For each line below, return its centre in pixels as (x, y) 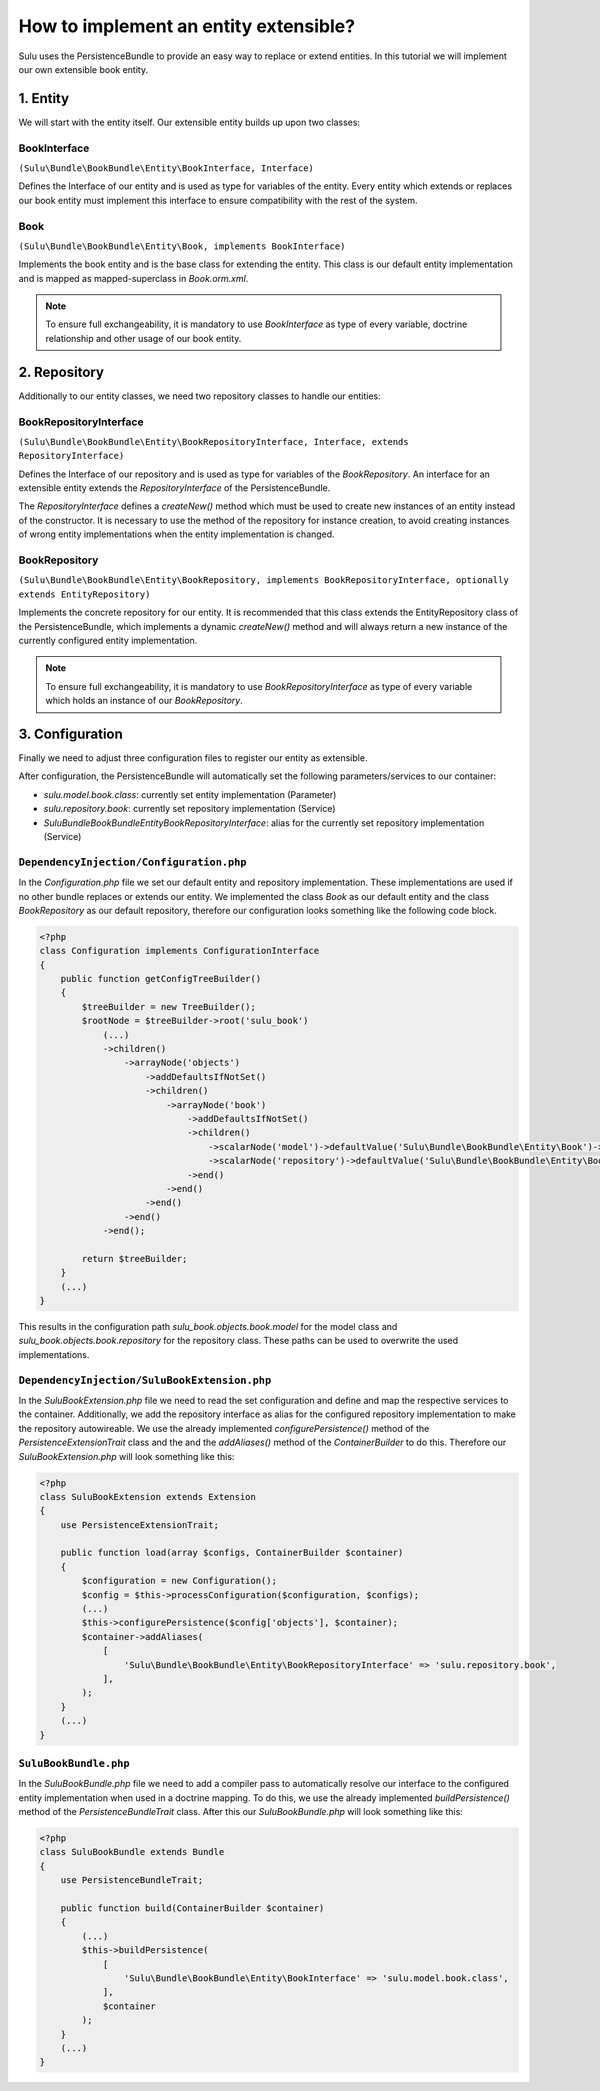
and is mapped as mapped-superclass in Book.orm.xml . (133, 278)
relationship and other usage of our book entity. (143, 338)
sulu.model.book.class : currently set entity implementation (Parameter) (190, 794)
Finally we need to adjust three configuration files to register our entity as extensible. (193, 758)
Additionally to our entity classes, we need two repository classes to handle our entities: (200, 396)
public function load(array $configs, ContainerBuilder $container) (232, 1553)
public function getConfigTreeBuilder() (161, 979)
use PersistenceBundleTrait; (132, 1880)
